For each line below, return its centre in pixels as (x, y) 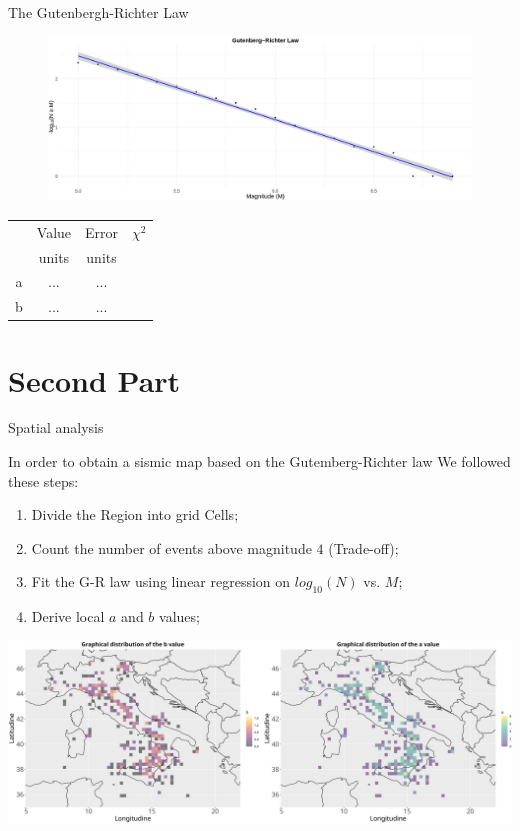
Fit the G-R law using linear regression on (161, 581)
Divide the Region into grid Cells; (135, 514)
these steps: (43, 480)
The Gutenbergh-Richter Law (98, 12)
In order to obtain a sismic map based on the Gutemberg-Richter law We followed (259, 461)
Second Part (94, 379)
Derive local (68, 616)
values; (179, 616)
